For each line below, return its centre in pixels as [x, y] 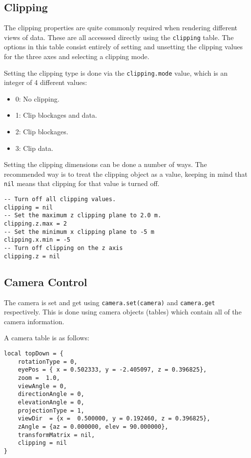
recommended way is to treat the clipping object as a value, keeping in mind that [126, 174]
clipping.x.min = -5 [37, 240]
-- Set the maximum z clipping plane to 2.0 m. [83, 216]
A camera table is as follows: [47, 338]
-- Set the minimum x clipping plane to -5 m [79, 232]
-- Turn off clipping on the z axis [63, 248]
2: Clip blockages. [42, 132]
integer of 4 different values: [46, 82]
